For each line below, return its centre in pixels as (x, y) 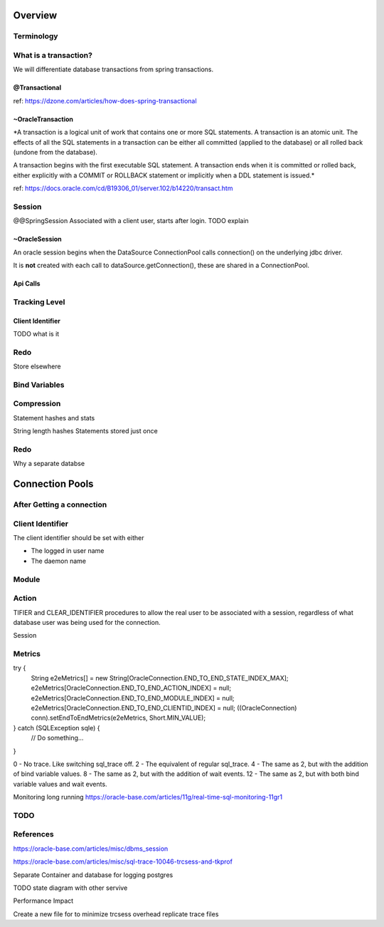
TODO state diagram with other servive (70, 888)
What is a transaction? (53, 55)
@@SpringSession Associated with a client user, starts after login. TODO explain (131, 221)
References (33, 834)
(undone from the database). (55, 152)
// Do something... (57, 738)
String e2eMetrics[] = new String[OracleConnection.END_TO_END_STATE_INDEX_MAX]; (160, 678)
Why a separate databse (49, 464)
